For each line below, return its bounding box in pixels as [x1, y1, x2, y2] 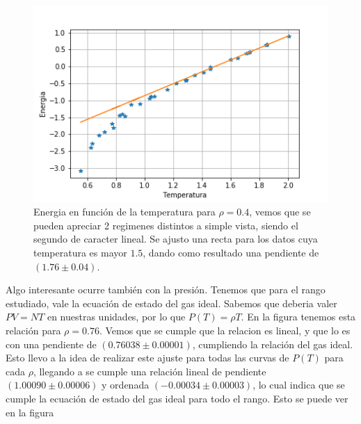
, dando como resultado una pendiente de [143, 245, 319, 260]
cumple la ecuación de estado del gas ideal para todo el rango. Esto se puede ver [6, 391, 348, 405]
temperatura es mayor [33, 245, 127, 260]
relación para [6, 323, 61, 337]
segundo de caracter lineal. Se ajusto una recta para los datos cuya [33, 231, 318, 246]
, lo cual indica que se [252, 377, 345, 392]
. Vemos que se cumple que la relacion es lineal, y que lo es [99, 323, 351, 337]
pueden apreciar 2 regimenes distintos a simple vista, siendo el [33, 218, 298, 232]
